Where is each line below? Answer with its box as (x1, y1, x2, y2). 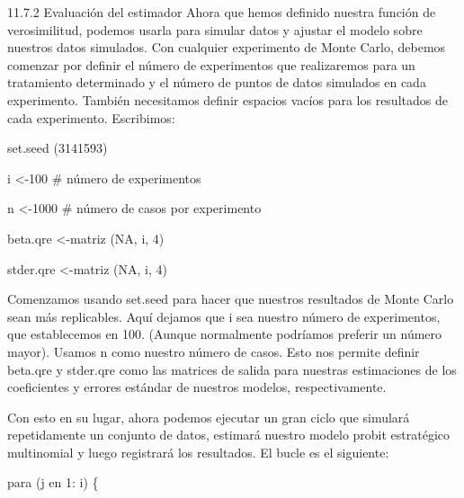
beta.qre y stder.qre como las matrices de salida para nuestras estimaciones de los (7, 360, 457, 378)
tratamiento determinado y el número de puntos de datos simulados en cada (7, 73, 426, 92)
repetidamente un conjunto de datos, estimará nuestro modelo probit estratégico (7, 425, 451, 444)
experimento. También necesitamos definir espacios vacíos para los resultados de (7, 90, 448, 109)
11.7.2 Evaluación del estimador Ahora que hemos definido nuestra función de (7, 3, 436, 21)
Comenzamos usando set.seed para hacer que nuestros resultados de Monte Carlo (7, 289, 454, 308)
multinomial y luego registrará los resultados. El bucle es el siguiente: (7, 442, 389, 461)
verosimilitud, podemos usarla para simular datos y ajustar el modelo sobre (7, 20, 423, 39)
